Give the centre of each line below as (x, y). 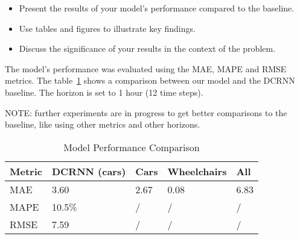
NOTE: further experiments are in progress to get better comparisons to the (146, 112)
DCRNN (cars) (89, 171)
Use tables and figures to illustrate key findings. (107, 28)
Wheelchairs (197, 171)
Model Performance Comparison (132, 147)
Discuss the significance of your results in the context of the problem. (147, 48)
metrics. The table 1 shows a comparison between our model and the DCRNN (150, 80)
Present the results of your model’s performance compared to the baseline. (157, 8)
